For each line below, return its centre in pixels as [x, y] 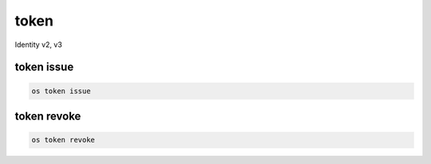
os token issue [61, 91]
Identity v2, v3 [39, 45]
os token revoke [63, 140]
